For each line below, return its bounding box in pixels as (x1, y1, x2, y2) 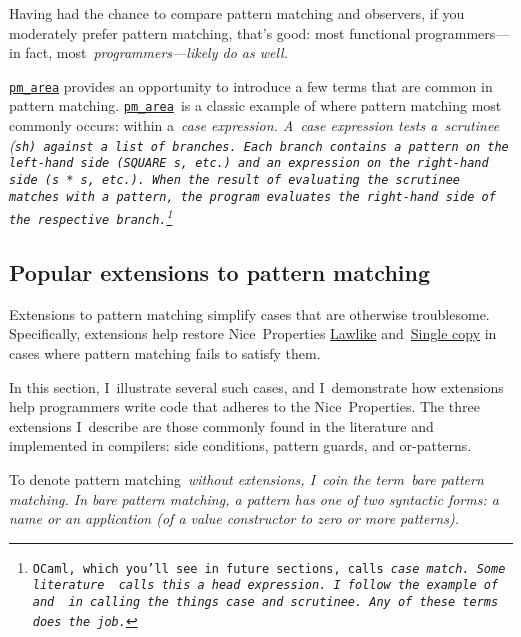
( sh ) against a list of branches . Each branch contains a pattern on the (9, 134, 509, 155)
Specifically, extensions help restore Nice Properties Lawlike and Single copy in (9, 323, 497, 344)
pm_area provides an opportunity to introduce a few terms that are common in (9, 75, 493, 96)
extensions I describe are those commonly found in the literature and (9, 415, 434, 436)
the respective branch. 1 (9, 205, 173, 227)
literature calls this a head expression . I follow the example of (32, 578, 499, 593)
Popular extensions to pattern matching (9, 257, 431, 288)
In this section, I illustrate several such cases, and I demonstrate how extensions (9, 376, 504, 397)
